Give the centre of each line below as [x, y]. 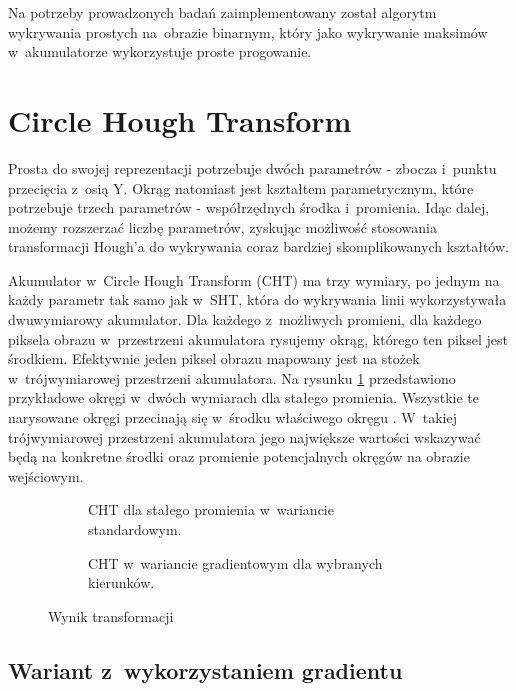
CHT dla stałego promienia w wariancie [211, 509]
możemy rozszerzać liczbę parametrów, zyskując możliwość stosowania [222, 226]
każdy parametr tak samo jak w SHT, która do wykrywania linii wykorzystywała [257, 299]
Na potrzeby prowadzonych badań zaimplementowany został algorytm [222, 12]
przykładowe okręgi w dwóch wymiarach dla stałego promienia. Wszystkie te [243, 397]
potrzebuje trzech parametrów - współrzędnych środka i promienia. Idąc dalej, [249, 207]
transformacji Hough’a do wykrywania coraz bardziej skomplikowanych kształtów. [258, 246]
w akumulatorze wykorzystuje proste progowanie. [160, 51]
